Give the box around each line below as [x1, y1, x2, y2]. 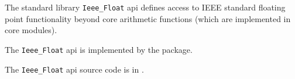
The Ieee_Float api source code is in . [5, 63, 144, 75]
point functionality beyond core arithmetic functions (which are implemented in [5, 12, 291, 24]
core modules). [5, 24, 57, 36]
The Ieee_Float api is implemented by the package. [5, 43, 193, 55]
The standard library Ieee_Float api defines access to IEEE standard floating [5, 1, 286, 13]
